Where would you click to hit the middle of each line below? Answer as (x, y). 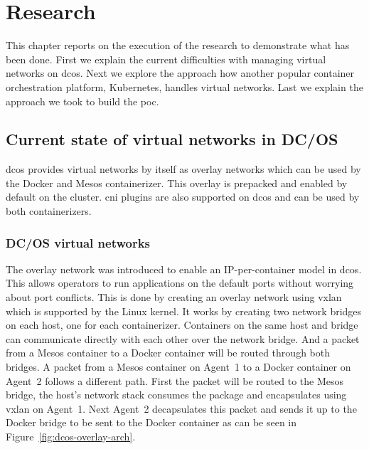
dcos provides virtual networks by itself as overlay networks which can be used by (183, 169)
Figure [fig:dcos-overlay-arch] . (71, 437)
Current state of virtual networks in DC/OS (172, 139)
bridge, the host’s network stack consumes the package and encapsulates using (176, 395)
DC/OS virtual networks (78, 242)
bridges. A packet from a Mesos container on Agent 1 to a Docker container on (178, 367)
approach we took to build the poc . (82, 101)
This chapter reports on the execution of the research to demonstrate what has (178, 45)
